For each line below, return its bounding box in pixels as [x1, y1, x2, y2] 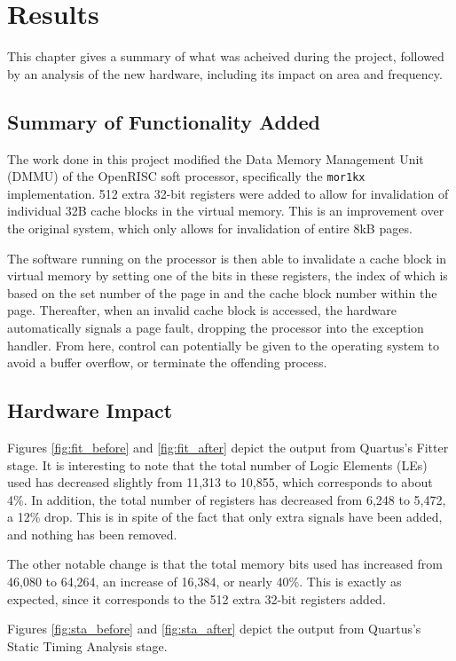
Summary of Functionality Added [7, 107, 320, 135]
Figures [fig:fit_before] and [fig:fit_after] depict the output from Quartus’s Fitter [7, 437, 449, 456]
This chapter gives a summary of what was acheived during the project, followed [7, 47, 444, 66]
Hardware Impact [7, 397, 173, 424]
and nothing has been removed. [7, 524, 177, 543]
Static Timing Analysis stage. [7, 636, 168, 655]
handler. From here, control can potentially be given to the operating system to [7, 335, 440, 354]
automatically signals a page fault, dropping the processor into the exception [7, 318, 424, 336]
